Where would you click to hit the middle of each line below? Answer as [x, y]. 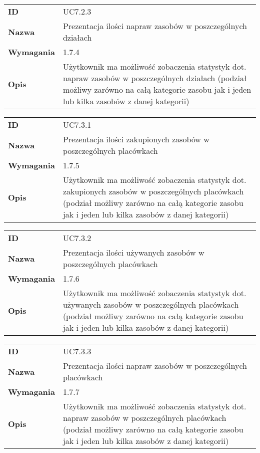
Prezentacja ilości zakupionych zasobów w [136, 139]
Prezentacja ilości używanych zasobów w [133, 252]
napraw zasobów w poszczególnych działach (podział [155, 78]
